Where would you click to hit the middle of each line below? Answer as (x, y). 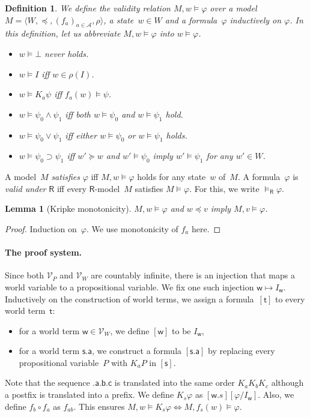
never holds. (67, 53)
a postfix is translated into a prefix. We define (90, 394)
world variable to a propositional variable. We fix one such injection (129, 286)
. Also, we (276, 394)
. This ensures (99, 406)
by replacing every (242, 351)
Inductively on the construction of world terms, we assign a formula (129, 298)
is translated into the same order (175, 382)
